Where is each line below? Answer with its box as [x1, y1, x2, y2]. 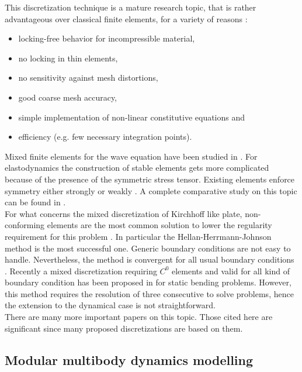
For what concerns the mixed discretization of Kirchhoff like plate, [5, 207, 242, 219]
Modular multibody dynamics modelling [5, 350, 254, 368]
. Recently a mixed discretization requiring [5, 264, 157, 277]
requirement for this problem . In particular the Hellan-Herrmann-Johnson [5, 230, 272, 242]
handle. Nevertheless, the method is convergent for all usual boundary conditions [5, 253, 294, 266]
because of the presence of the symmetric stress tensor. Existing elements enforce [5, 173, 295, 185]
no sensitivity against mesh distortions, [18, 71, 158, 84]
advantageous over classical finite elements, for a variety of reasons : [5, 12, 248, 25]
